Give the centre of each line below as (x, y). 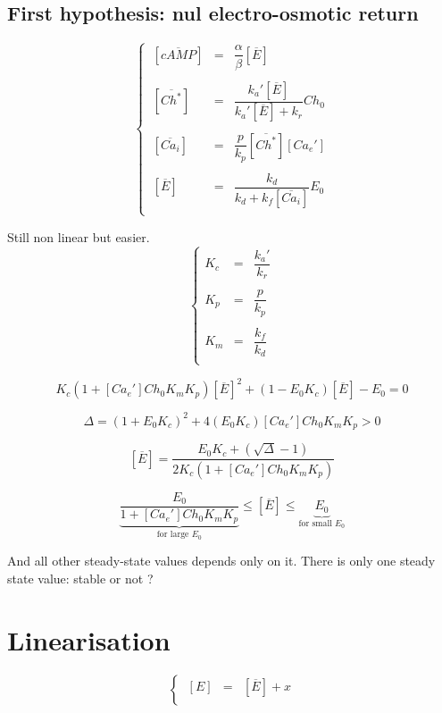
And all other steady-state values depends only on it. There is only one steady (221, 561)
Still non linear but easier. (79, 236)
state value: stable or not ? (80, 578)
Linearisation (89, 639)
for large (173, 535)
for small (315, 523)
